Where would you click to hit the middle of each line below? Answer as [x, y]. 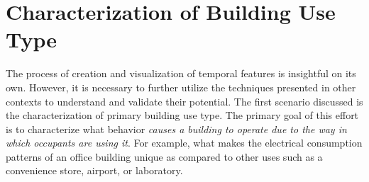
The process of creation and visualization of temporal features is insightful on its [181, 73]
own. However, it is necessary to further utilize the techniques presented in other [181, 87]
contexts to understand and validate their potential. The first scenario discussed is [184, 101]
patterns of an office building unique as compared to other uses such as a [164, 156]
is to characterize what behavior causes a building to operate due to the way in [176, 129]
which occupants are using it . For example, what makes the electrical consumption [184, 143]
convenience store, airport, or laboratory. [94, 170]
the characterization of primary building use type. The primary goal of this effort [182, 115]
